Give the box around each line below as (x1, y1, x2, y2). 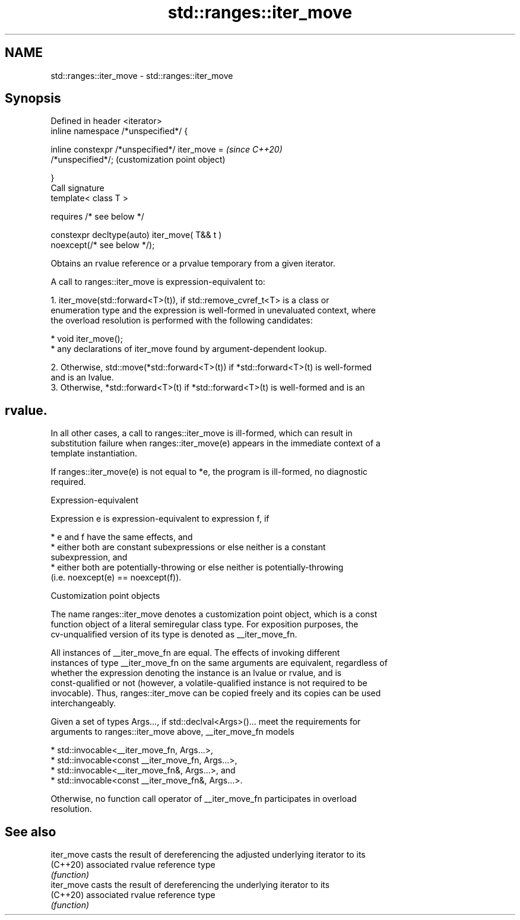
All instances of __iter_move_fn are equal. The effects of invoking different (50, 648, 340, 658)
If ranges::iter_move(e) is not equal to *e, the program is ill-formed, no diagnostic (50, 467, 368, 477)
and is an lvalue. (50, 372, 114, 383)
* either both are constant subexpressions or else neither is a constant (50, 542, 326, 553)
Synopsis (5, 91, 61, 106)
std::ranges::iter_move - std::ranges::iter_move (50, 70, 233, 81)
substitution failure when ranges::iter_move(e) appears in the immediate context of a (50, 438, 381, 449)
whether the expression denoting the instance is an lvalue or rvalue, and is (50, 668, 342, 678)
